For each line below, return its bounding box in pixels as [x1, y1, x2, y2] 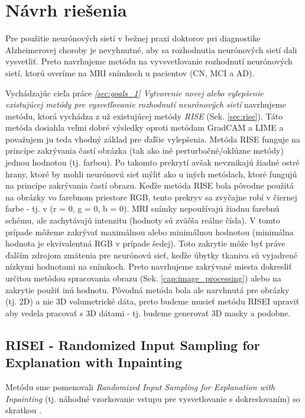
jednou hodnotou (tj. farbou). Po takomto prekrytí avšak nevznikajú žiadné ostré [5, 156, 300, 169]
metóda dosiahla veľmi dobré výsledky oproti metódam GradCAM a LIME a [5, 121, 284, 134]
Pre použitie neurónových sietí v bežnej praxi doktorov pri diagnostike [5, 32, 261, 44]
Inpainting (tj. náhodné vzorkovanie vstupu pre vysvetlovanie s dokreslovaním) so [5, 392, 300, 404]
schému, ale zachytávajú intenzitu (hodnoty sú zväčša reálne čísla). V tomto [5, 214, 280, 226]
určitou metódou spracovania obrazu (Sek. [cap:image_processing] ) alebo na [5, 272, 281, 284]
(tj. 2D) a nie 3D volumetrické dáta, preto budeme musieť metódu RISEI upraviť [5, 295, 300, 307]
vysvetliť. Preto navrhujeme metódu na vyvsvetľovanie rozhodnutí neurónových [5, 55, 293, 67]
